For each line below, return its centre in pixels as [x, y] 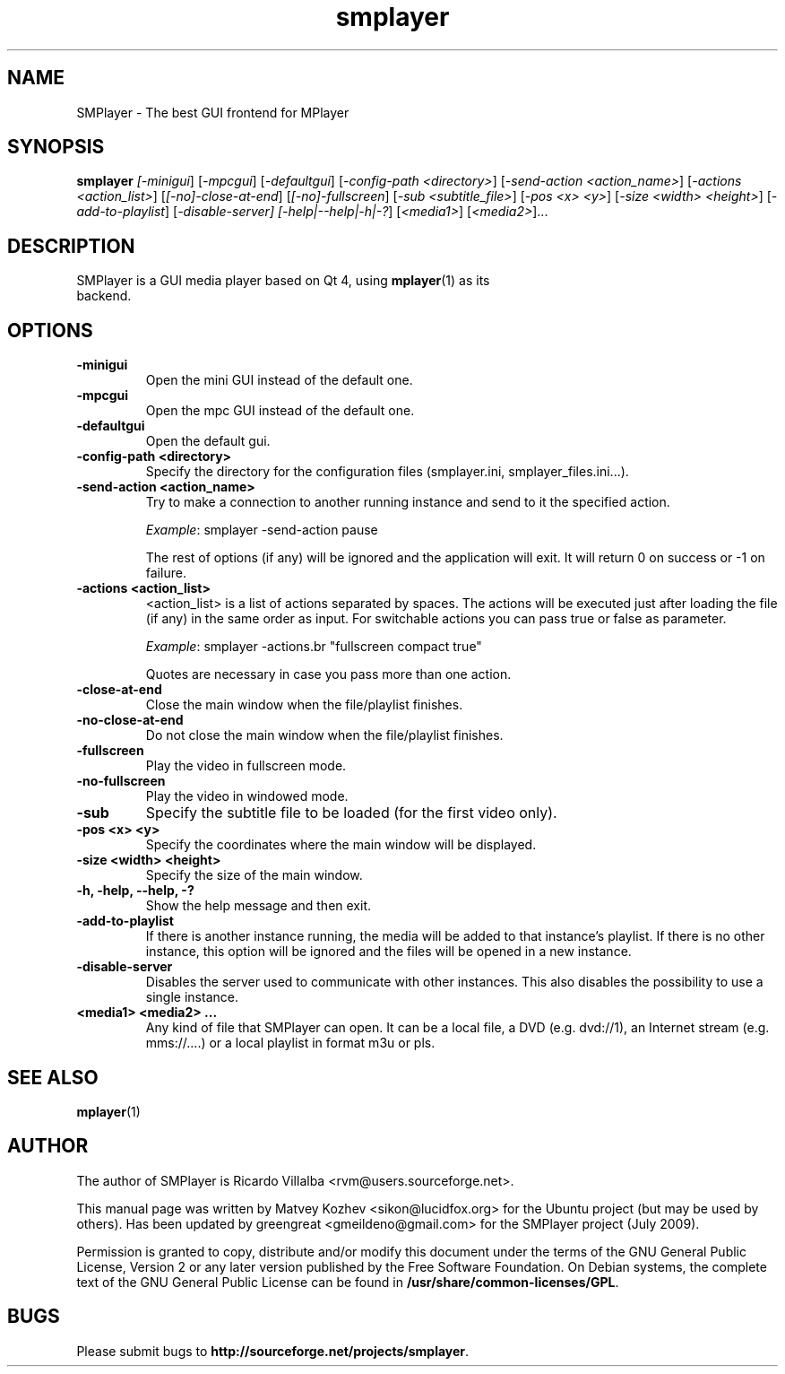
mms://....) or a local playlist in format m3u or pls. [290, 1043]
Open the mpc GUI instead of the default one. [280, 411]
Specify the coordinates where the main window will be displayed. [341, 845]
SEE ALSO [53, 1077]
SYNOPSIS [56, 147]
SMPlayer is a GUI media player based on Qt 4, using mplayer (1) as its [283, 281]
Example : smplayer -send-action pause [262, 530]
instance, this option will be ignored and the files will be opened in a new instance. [388, 952]
